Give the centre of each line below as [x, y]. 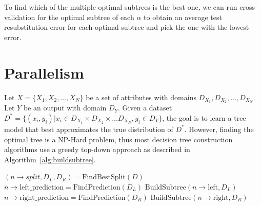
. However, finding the [219, 129]
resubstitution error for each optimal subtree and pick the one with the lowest [127, 27]
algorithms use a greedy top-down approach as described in [97, 149]
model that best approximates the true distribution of [89, 129]
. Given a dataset [145, 108]
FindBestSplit [104, 177]
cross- [248, 7]
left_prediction [42, 187]
